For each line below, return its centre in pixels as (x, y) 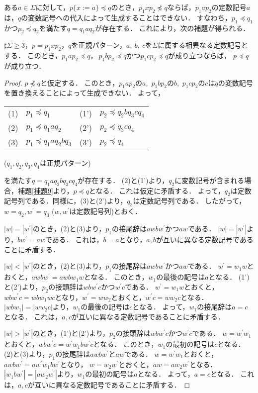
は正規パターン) (65, 162)
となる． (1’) (229, 277)
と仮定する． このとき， (80, 82)
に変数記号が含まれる (210, 180)
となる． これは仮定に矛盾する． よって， (157, 190)
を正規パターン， (99, 45)
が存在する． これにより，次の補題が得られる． (172, 28)
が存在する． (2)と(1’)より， (123, 180)
